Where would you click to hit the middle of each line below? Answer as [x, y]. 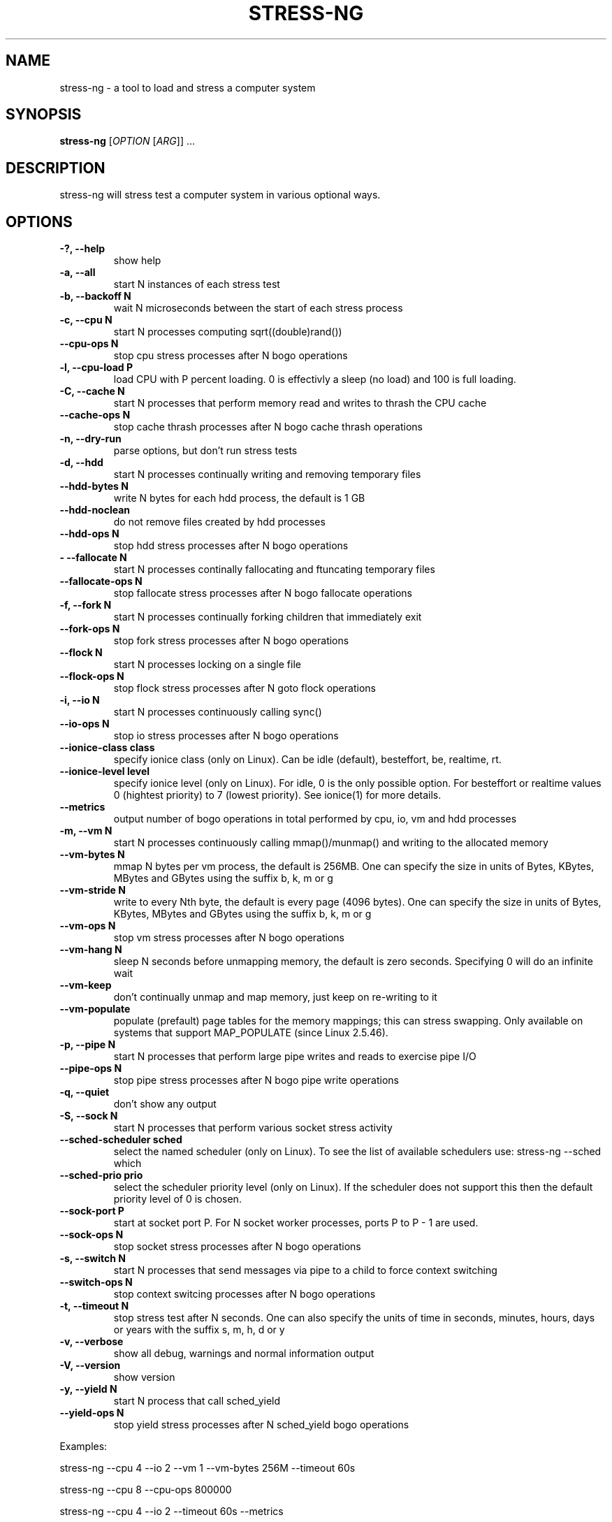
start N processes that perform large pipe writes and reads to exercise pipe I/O [295, 1057]
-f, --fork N [86, 605]
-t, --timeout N [94, 1306]
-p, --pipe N [88, 1045]
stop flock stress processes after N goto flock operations [245, 688]
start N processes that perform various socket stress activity [253, 1128]
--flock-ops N [92, 676]
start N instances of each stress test [197, 284]
